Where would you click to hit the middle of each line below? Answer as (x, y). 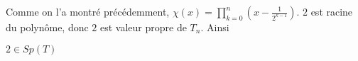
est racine (332, 11)
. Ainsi (215, 27)
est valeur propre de (143, 27)
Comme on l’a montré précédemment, (88, 11)
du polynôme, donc (47, 27)
